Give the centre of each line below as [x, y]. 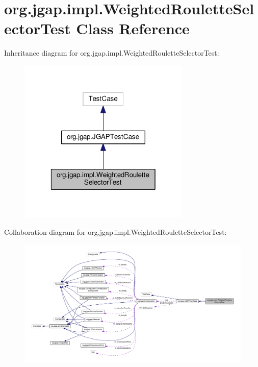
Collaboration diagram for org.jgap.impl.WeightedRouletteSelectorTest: [115, 231]
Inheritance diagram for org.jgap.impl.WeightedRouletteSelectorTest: [112, 53]
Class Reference [133, 28]
